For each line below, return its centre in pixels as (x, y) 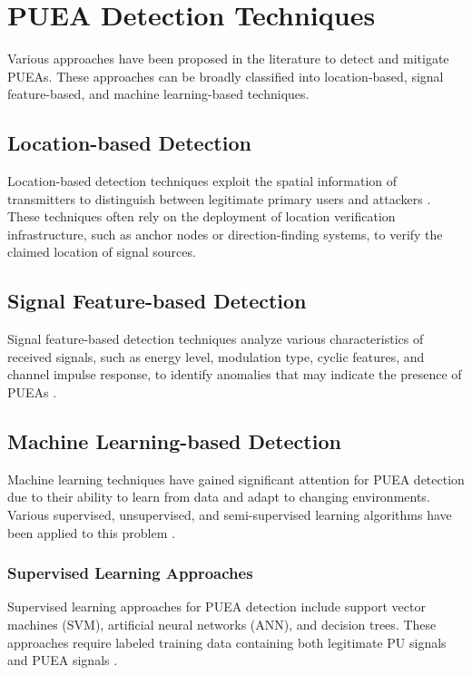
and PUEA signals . (63, 660)
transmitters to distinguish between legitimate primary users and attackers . (219, 198)
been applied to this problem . (91, 532)
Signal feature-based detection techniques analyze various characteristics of (216, 339)
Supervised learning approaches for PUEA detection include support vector (216, 607)
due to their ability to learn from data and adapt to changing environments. (219, 497)
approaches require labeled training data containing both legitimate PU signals (227, 642)
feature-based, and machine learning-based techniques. (158, 94)
